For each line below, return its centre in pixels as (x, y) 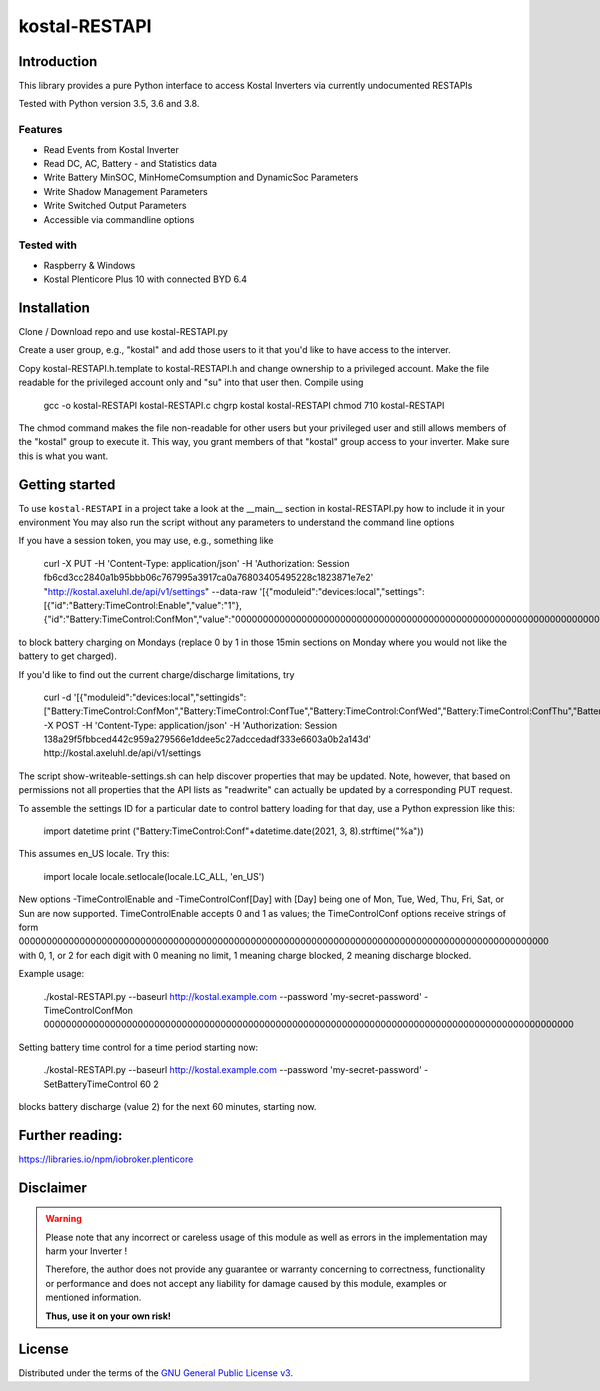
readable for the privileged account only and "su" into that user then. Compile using (191, 382)
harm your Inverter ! (86, 1251)
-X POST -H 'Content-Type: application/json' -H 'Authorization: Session (190, 725)
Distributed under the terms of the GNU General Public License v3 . (156, 1373)
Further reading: (70, 1135)
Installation (54, 307)
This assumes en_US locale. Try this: (94, 854)
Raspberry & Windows (89, 265)
